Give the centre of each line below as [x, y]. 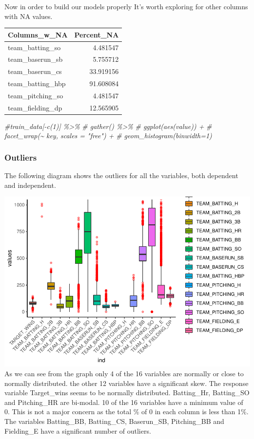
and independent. [30, 185]
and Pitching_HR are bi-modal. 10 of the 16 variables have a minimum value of [124, 402]
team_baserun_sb [35, 59]
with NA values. [29, 16]
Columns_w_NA [38, 34]
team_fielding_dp [35, 107]
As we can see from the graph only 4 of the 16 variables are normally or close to [124, 373]
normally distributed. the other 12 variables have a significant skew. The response [127, 383]
